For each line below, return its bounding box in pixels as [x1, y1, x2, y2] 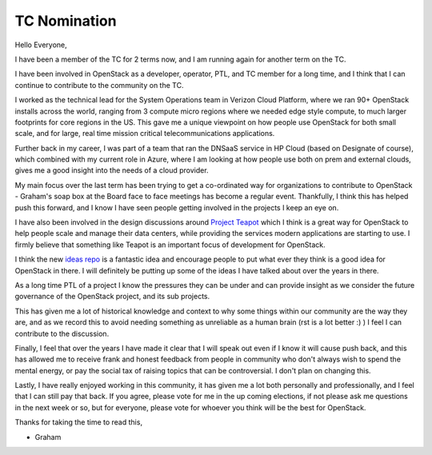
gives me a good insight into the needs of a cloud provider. [14, 166, 209, 175]
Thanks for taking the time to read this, [14, 417, 143, 427]
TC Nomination [14, 12, 117, 30]
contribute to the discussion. [14, 329, 110, 338]
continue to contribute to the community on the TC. [14, 80, 184, 90]
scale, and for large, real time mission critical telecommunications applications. [14, 129, 275, 138]
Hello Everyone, [14, 40, 67, 50]
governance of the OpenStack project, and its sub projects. [14, 292, 210, 301]
